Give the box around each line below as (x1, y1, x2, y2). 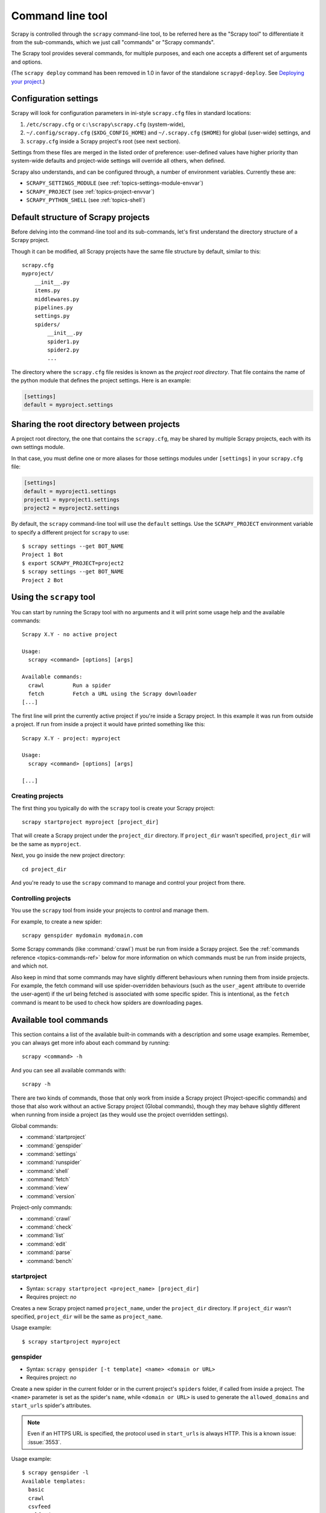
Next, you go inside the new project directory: (11, 852, 126, 859)
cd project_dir (22, 865, 67, 873)
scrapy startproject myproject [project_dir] (22, 819, 159, 825)
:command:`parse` (26, 1249, 72, 1256)
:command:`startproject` (26, 1134, 87, 1141)
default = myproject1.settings (24, 488, 117, 494)
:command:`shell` (26, 1167, 69, 1174)
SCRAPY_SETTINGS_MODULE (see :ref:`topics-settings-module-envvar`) (26, 179, 203, 187)
